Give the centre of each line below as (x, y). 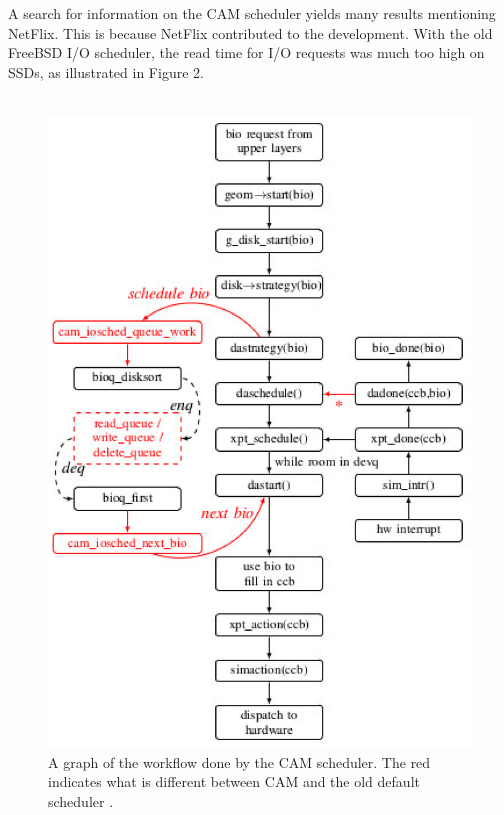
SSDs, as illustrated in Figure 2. (106, 71)
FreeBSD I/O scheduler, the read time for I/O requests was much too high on (246, 52)
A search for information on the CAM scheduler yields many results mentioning (252, 13)
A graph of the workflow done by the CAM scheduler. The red (239, 761)
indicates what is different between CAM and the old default (234, 781)
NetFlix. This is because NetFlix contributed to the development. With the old (250, 32)
